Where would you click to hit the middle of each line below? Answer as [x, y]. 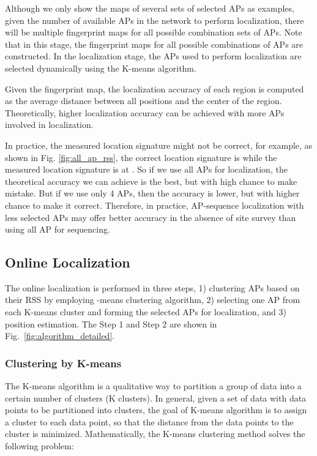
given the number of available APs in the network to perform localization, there [155, 20]
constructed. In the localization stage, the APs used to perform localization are [153, 56]
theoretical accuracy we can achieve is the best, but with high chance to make [151, 181]
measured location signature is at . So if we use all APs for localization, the [146, 169]
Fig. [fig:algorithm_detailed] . [60, 336]
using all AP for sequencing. [58, 229]
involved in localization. [49, 125]
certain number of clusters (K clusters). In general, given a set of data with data [156, 398]
